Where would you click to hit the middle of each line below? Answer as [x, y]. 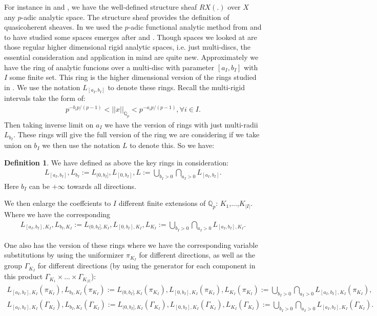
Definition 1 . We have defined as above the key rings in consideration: [117, 162]
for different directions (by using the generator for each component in [146, 266]
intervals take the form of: [45, 98]
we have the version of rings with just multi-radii [181, 124]
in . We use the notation [42, 87]
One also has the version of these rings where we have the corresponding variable [131, 245]
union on [18, 145]
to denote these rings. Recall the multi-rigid [176, 87]
